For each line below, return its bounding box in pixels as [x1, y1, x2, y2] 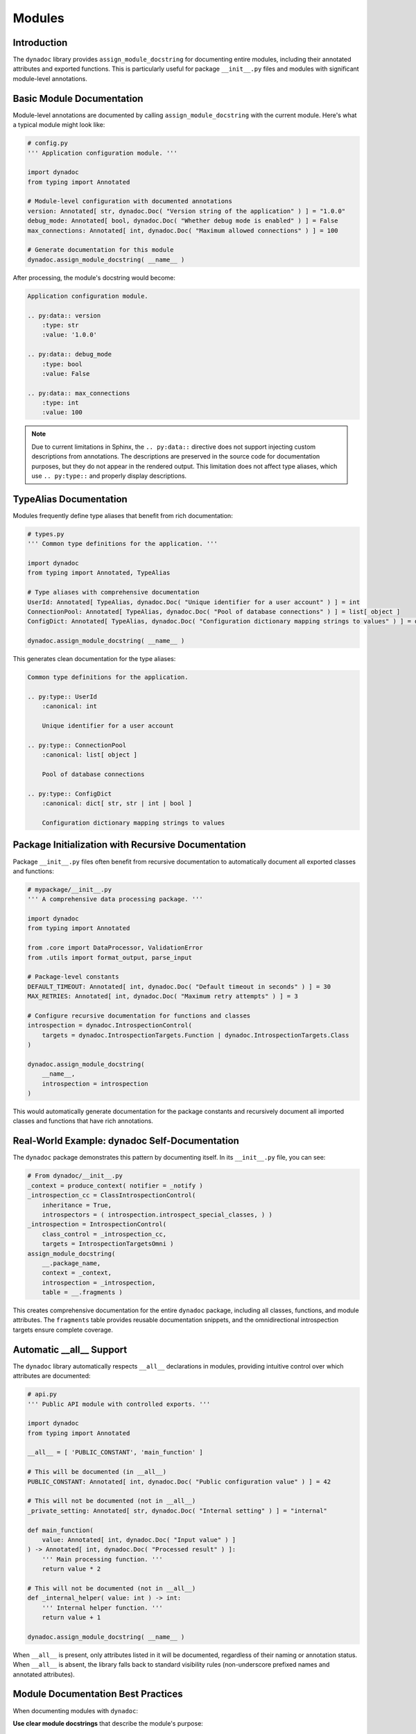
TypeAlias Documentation [12, 493, 128, 505]
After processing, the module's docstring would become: [12, 273, 176, 282]
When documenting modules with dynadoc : [12, 1706, 139, 1715]
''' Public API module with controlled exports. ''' [27, 1400, 211, 1408]
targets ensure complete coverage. [12, 1325, 114, 1334]
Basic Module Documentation [12, 92, 144, 104]
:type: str [42, 321, 79, 329]
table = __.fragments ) [42, 1289, 123, 1296]
